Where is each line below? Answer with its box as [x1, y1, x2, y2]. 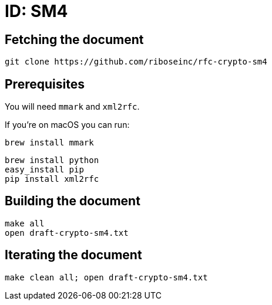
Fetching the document [5, 32, 144, 47]
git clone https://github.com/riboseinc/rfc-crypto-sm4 [5, 57, 267, 67]
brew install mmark [5, 138, 94, 148]
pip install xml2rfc [5, 174, 99, 184]
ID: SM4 [5, 1, 68, 21]
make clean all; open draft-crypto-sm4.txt [5, 272, 208, 282]
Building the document [5, 194, 140, 209]
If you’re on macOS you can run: [5, 120, 130, 130]
